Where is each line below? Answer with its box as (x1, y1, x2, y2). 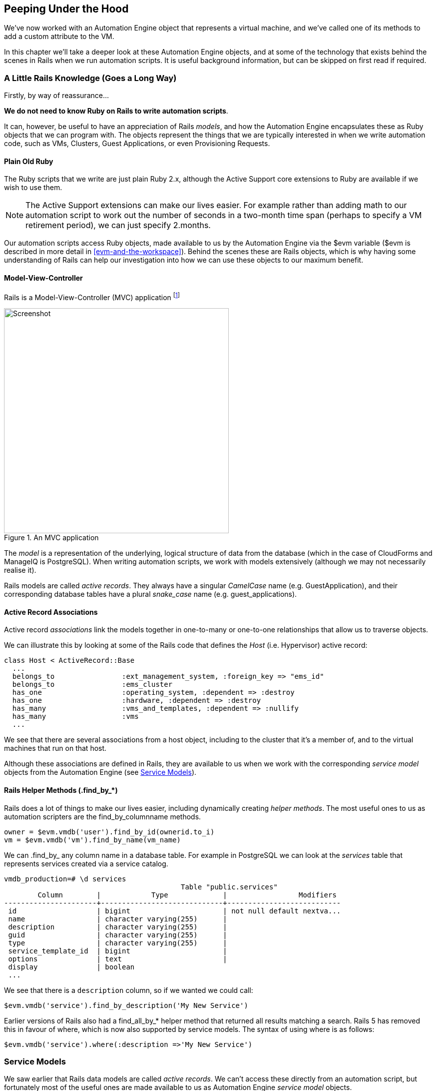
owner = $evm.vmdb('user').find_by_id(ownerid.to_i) (4, 827, 215, 836)
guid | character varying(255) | (8, 930, 227, 939)
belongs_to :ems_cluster (12, 680, 173, 689)
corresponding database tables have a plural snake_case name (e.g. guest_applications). (4, 590, 297, 599)
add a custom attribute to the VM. (4, 32, 114, 41)
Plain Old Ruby (4, 157, 53, 166)
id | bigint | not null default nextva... (8, 906, 341, 915)
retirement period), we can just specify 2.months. (25, 220, 211, 231)
